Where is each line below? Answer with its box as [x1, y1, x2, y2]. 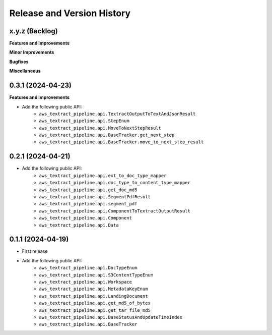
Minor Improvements [9, 49, 54, 55]
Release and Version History [9, 8, 131, 19]
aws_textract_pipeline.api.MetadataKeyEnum [39, 286, 148, 292]
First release [22, 248, 48, 254]
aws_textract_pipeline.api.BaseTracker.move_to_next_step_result [39, 139, 204, 145]
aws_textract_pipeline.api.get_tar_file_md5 [39, 307, 151, 313]
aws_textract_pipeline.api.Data [39, 222, 119, 228]
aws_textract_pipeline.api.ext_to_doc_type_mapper [39, 173, 167, 179]
